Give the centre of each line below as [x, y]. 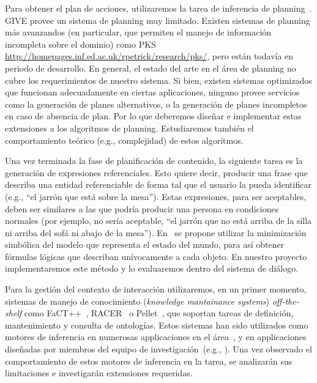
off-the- [285, 301]
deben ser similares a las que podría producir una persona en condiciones [142, 208]
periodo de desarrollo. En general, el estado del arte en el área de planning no [151, 68]
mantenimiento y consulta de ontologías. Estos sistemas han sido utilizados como [157, 325]
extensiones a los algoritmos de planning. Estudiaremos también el [129, 128]
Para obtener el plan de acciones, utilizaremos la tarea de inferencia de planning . [158, 8]
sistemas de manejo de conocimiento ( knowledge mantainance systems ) [137, 301]
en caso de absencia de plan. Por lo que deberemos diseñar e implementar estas [153, 116]
